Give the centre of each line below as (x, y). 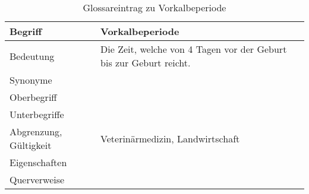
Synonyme (31, 80)
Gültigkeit (31, 145)
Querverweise (37, 179)
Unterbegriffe (37, 114)
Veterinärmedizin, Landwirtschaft (170, 138)
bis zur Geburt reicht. (146, 63)
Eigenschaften (38, 162)
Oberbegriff (33, 97)
